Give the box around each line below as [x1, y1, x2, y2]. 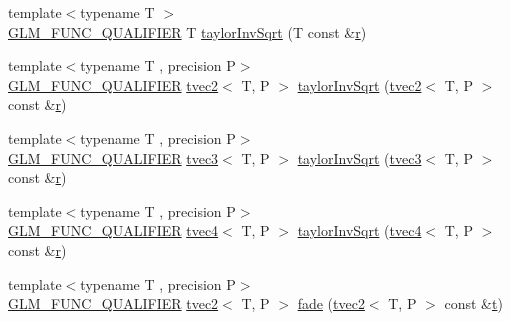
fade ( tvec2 [297, 293, 365, 314]
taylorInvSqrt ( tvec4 [297, 220, 422, 241]
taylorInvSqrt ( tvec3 [297, 147, 422, 168]
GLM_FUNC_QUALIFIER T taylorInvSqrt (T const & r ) [8, 21, 367, 42]
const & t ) [444, 293, 503, 314]
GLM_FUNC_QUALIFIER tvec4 [8, 220, 219, 241]
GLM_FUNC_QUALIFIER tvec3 [8, 147, 219, 168]
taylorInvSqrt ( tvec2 [297, 74, 422, 95]
